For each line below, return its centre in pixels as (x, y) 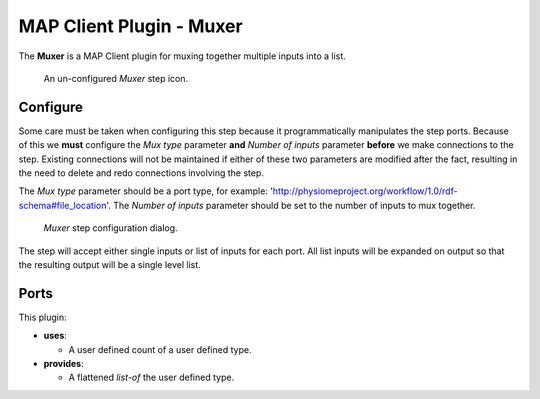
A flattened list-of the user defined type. (151, 377)
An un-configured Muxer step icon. (116, 78)
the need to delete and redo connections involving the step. (141, 173)
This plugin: (42, 317)
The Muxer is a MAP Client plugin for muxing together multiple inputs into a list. (182, 56)
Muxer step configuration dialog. (111, 228)
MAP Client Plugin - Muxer (131, 26)
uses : (55, 336)
